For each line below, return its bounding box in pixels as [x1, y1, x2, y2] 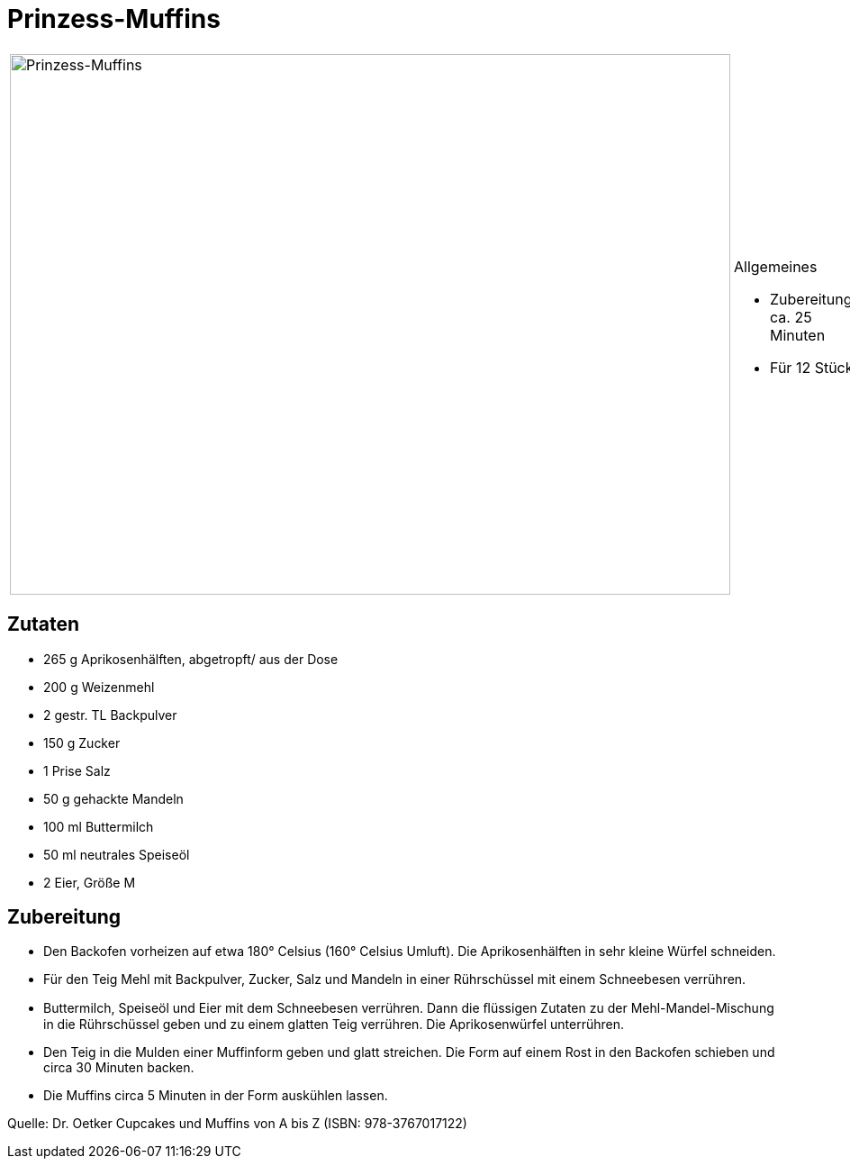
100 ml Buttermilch [43, 818, 154, 834]
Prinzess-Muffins [7, 4, 221, 34]
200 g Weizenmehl [43, 679, 155, 695]
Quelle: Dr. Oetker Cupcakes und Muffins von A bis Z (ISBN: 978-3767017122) [7, 1116, 467, 1132]
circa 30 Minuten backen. [43, 1060, 194, 1076]
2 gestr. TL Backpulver [43, 706, 177, 723]
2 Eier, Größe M [43, 874, 136, 890]
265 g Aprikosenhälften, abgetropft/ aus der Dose [43, 651, 339, 667]
